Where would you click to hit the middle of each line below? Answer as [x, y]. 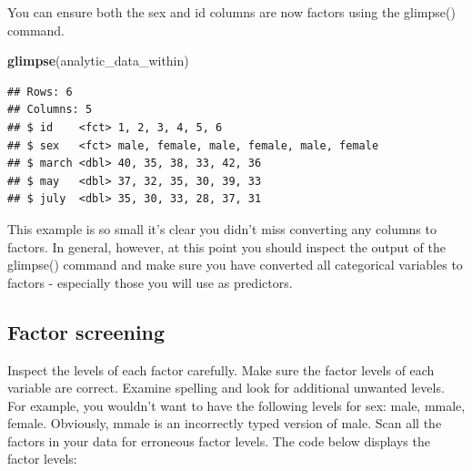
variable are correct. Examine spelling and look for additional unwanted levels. [226, 388]
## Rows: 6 [40, 92]
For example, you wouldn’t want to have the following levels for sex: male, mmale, [236, 405]
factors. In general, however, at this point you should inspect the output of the [226, 246]
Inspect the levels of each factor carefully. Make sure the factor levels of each [221, 369]
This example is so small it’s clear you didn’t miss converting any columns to [222, 228]
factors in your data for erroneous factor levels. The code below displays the [219, 440]
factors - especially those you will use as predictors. [150, 282]
